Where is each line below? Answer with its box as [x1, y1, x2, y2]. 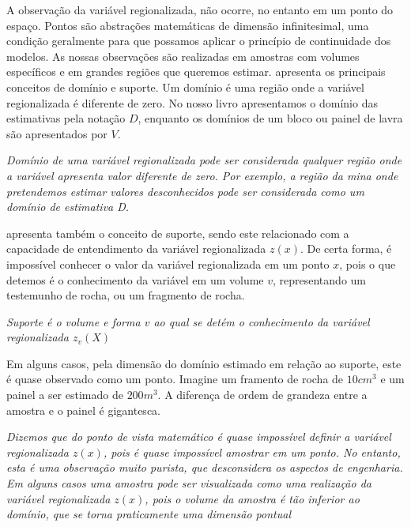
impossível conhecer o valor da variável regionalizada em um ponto [6, 255, 330, 272]
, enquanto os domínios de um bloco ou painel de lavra [138, 110, 403, 126]
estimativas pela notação [6, 110, 126, 126]
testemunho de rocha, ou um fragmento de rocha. [6, 287, 245, 303]
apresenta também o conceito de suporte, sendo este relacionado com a [6, 224, 349, 241]
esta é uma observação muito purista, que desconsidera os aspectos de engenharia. [6, 459, 403, 476]
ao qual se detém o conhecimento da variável [153, 313, 370, 329]
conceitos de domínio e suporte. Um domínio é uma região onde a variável [6, 78, 364, 95]
